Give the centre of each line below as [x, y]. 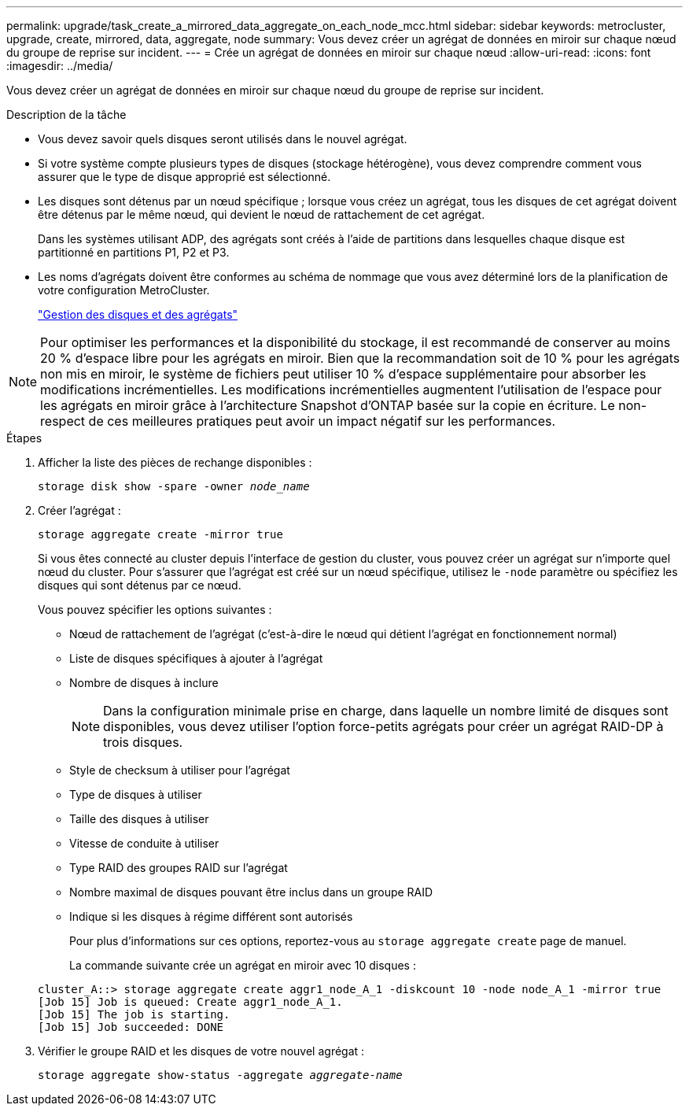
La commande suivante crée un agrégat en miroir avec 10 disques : [243, 965]
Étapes [24, 438]
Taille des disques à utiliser [139, 819]
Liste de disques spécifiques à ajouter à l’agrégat [196, 658]
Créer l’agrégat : [79, 510]
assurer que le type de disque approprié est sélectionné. [184, 177]
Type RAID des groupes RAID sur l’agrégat [179, 868]
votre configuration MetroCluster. [124, 290]
